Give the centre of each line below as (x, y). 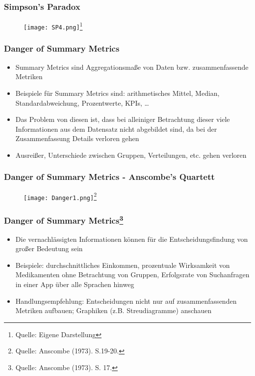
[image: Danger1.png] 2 (60, 196)
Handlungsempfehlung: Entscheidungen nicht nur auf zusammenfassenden (126, 301)
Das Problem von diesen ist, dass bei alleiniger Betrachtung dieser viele (123, 119)
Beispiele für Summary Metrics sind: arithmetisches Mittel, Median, (117, 93)
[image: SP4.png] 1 (53, 26)
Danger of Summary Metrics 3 (64, 220)
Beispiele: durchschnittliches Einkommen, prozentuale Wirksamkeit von (123, 265)
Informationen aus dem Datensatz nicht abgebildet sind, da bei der (116, 129)
